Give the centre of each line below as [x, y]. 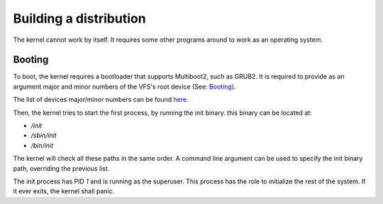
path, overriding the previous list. [61, 168]
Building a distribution [79, 18]
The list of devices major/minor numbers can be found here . [101, 100]
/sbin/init [44, 135]
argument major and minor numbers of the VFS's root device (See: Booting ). [124, 86]
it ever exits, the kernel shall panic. [64, 191]
